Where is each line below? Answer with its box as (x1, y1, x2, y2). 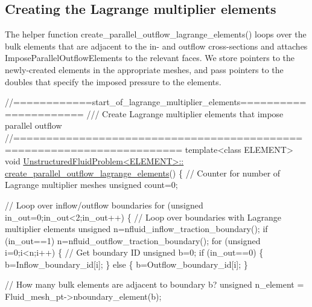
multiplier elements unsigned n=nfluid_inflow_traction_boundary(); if (5, 222, 268, 235)
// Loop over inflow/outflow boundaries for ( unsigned (5, 198, 203, 211)
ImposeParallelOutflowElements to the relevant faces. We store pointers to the (5, 51, 295, 64)
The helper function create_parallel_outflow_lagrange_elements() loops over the (5, 28, 307, 40)
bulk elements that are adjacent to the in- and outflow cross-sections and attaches (5, 39, 308, 52)
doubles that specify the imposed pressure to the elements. (5, 75, 221, 88)
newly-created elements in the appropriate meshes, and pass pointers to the (5, 63, 284, 76)
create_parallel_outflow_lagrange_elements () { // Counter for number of (5, 166, 281, 179)
